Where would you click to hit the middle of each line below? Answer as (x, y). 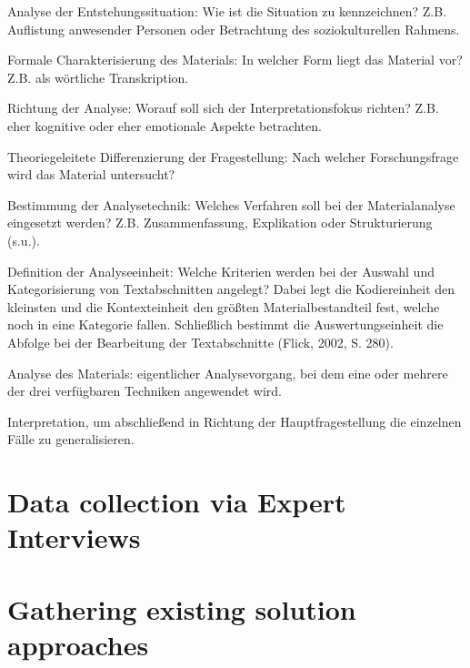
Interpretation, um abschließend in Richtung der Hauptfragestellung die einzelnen (235, 421)
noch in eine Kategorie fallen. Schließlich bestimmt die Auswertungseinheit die (225, 324)
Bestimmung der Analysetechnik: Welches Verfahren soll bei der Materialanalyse (231, 204)
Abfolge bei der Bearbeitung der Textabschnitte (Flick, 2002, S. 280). (200, 342)
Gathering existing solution (182, 608)
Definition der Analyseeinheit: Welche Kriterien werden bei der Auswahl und (221, 271)
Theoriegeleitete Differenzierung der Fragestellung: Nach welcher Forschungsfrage (233, 156)
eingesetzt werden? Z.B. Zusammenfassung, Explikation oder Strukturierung (220, 223)
